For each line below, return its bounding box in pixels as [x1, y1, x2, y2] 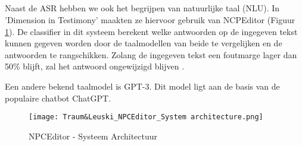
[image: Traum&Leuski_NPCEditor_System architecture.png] [29, 113, 263, 122]
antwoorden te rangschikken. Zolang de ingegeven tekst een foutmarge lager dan [5, 48, 297, 61]
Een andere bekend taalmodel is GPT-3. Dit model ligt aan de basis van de [5, 80, 280, 92]
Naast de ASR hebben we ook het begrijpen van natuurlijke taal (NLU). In [5, 2, 280, 14]
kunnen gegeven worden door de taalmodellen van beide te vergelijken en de [5, 37, 282, 49]
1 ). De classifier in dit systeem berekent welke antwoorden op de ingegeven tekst [5, 25, 298, 37]
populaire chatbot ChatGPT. [5, 91, 111, 104]
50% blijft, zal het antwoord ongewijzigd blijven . [5, 60, 185, 72]
